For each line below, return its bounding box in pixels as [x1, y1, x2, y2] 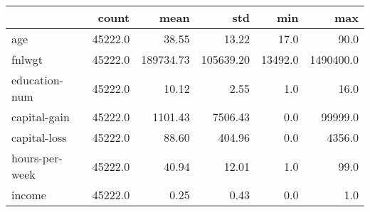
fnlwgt [11, 51, 43, 67]
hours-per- [11, 150, 63, 166]
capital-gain [11, 108, 70, 125]
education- [11, 72, 63, 88]
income [11, 186, 46, 203]
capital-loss [11, 129, 67, 145]
